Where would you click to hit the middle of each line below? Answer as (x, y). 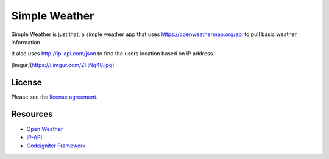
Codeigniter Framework (56, 146)
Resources (32, 114)
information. (27, 42)
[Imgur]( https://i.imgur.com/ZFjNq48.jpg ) (63, 65)
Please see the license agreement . (55, 97)
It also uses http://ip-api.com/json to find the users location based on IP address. (113, 54)
